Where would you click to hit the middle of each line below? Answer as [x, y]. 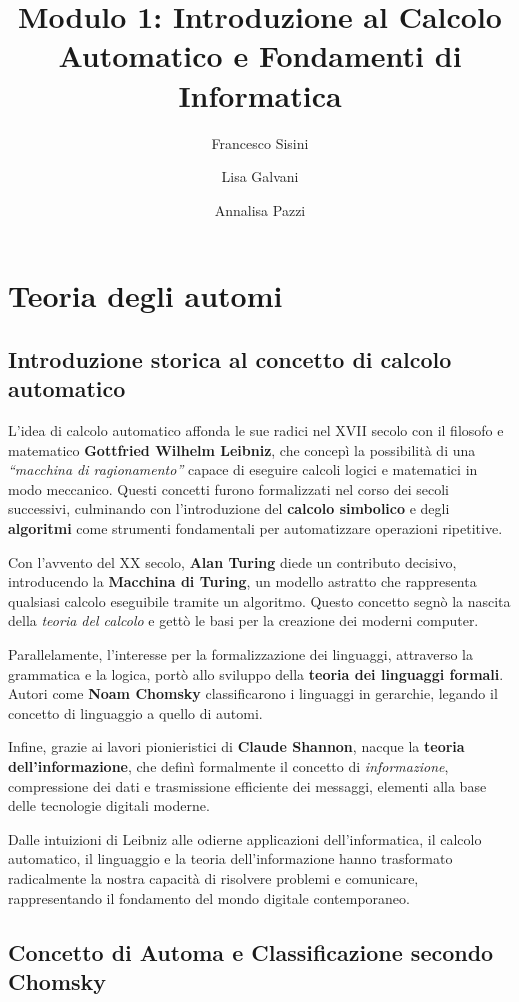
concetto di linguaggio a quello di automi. [135, 712]
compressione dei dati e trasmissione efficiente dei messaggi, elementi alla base [247, 785]
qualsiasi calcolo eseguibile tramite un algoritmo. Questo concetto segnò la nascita [259, 600]
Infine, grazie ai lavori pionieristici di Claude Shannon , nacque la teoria [236, 746]
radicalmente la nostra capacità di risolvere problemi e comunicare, [213, 877]
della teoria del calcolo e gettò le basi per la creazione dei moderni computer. [243, 620]
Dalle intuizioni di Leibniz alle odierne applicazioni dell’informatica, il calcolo [245, 838]
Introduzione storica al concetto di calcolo [230, 358]
